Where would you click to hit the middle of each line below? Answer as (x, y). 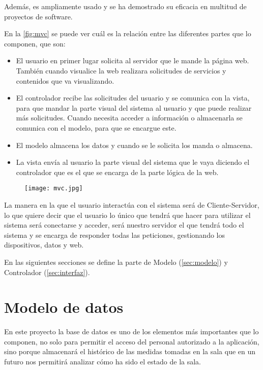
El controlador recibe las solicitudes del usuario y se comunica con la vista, (133, 98)
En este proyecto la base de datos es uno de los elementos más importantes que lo (131, 331)
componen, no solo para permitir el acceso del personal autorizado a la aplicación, (132, 341)
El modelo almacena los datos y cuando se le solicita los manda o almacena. (134, 145)
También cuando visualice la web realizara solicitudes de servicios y (121, 70)
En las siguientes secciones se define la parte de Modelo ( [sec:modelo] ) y (116, 262)
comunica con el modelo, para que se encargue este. (96, 127)
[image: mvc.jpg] (54, 189)
